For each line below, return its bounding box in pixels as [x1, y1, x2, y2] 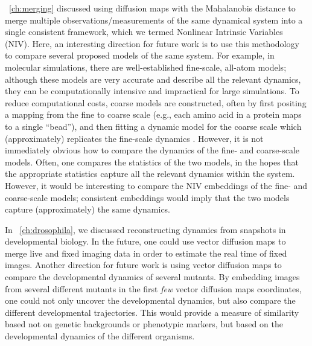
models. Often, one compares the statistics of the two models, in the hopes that [5, 155, 299, 168]
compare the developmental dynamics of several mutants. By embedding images [5, 271, 300, 283]
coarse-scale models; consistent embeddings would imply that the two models [5, 191, 290, 203]
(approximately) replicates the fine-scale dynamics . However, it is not [5, 132, 264, 144]
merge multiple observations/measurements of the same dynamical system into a [5, 13, 303, 26]
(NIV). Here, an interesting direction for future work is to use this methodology [5, 37, 299, 50]
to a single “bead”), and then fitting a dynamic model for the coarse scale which [5, 120, 302, 132]
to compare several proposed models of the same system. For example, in [5, 49, 275, 62]
